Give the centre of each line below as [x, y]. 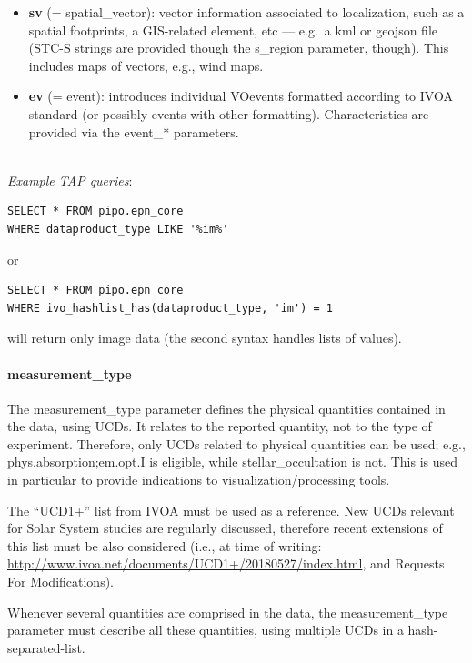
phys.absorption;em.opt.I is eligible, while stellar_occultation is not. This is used [232, 462]
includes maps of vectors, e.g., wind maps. [146, 65]
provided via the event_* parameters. [134, 131]
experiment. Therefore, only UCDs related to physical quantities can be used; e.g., [236, 443]
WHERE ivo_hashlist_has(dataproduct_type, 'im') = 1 [170, 308]
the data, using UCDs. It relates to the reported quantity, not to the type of [220, 426]
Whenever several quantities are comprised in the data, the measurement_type [228, 612]
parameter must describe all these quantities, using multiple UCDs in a [206, 630]
